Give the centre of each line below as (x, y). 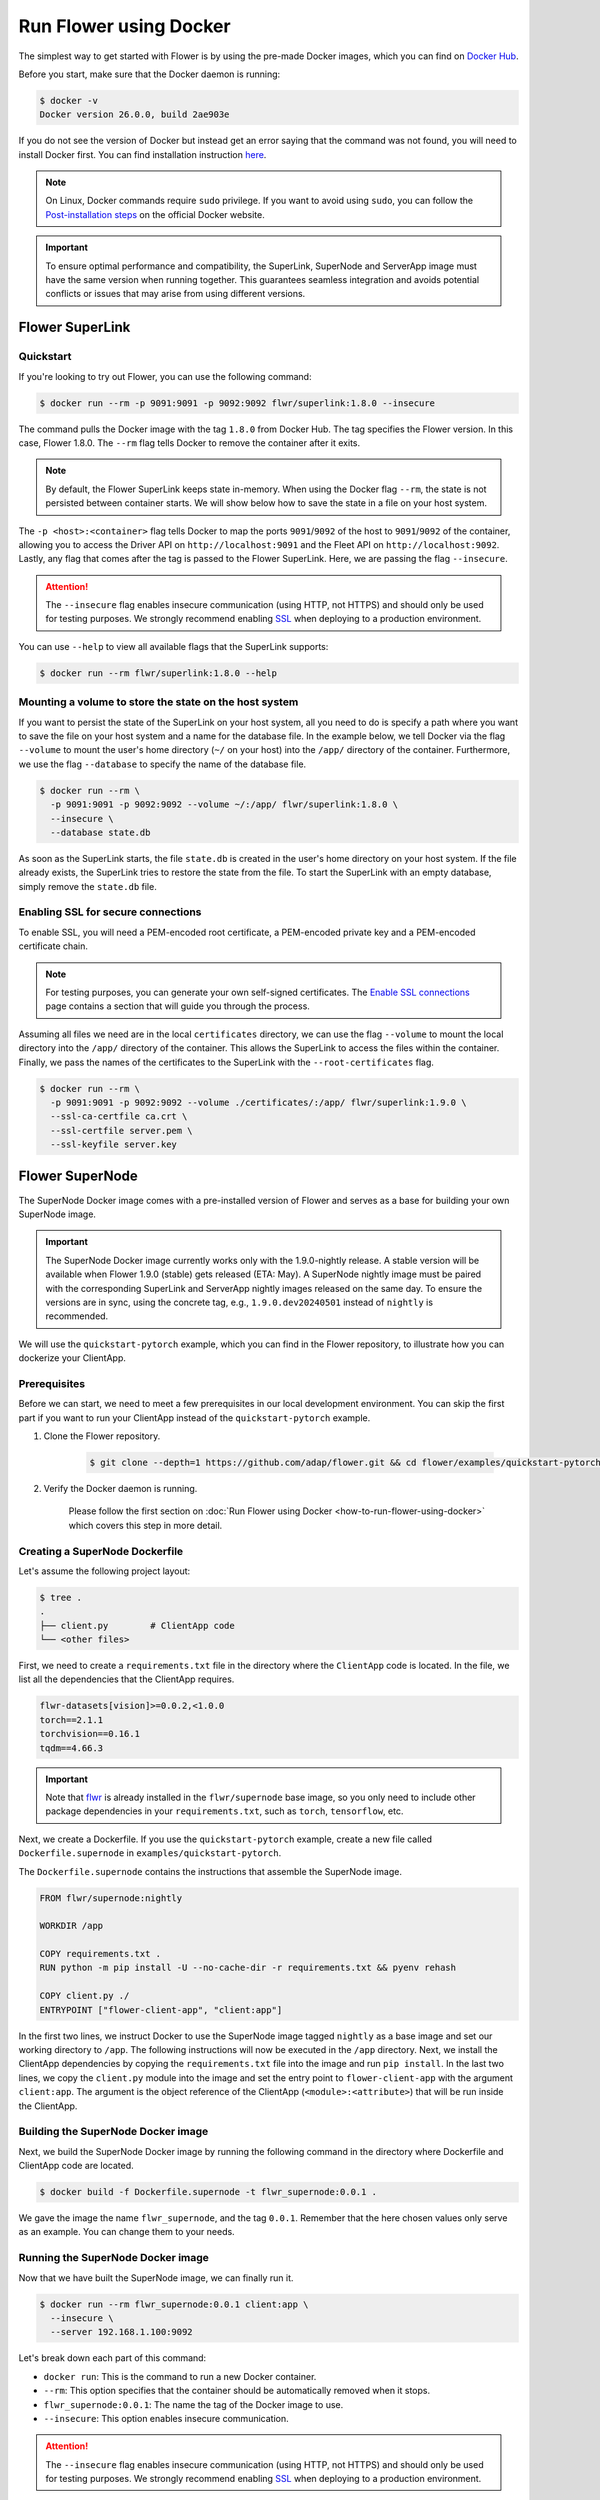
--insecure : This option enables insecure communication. (166, 2418)
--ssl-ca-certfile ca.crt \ (119, 1116)
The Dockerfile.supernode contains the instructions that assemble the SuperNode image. (210, 1871)
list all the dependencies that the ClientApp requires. (126, 1679)
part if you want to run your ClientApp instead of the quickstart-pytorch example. (194, 1417)
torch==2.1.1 (71, 1719)
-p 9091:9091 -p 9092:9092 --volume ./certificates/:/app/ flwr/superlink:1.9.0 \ (258, 1102)
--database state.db (100, 832)
